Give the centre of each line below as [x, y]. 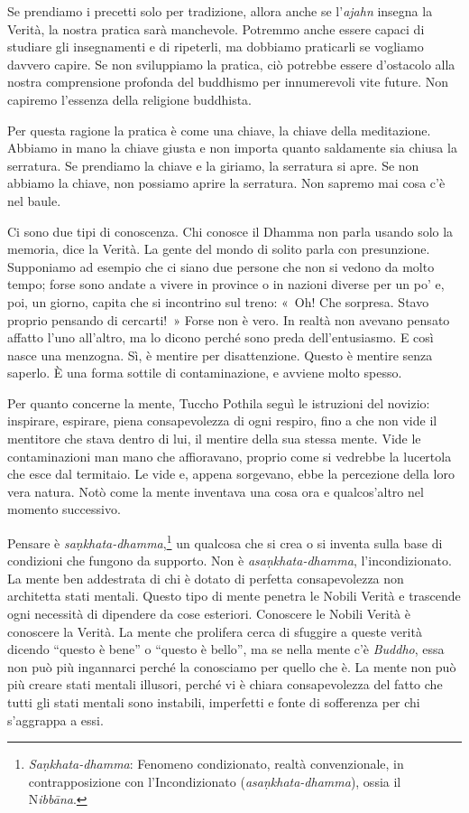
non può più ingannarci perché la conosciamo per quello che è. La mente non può [232, 666]
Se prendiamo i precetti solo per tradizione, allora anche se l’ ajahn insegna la [220, 11]
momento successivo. [64, 509]
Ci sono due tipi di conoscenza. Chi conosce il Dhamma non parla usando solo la [230, 231]
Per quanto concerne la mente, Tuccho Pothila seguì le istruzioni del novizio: [219, 402]
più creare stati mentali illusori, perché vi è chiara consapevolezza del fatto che [225, 684]
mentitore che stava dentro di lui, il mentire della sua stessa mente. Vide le [214, 439]
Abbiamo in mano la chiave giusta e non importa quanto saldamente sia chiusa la [232, 148]
